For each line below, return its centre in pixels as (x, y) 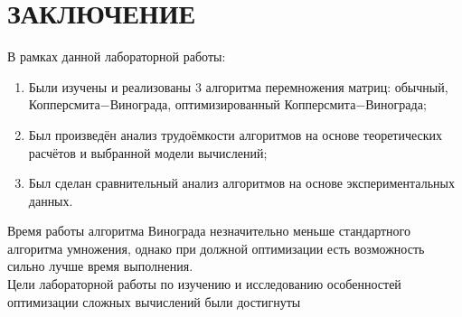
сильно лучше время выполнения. (100, 266)
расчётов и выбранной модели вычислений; (148, 152)
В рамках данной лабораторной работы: (117, 56)
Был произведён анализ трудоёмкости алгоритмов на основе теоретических (236, 134)
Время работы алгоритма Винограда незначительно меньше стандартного (209, 231)
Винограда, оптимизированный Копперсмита (233, 104)
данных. (51, 200)
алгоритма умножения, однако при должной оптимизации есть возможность (216, 248)
